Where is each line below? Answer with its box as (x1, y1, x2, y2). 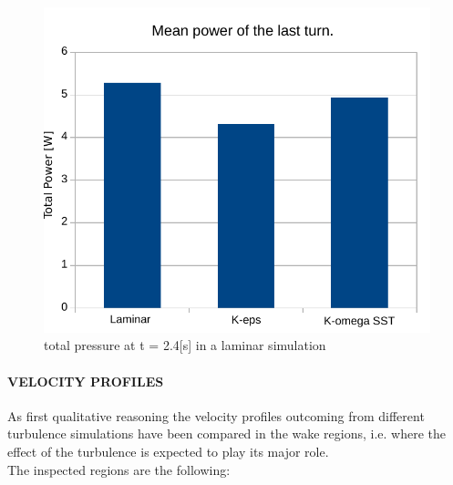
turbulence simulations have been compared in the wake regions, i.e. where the (7, 424, 447, 443)
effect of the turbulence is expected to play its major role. (7, 441, 329, 460)
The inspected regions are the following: (7, 459, 231, 479)
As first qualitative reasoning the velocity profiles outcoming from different (7, 406, 425, 425)
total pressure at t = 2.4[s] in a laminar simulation (44, 335, 326, 355)
